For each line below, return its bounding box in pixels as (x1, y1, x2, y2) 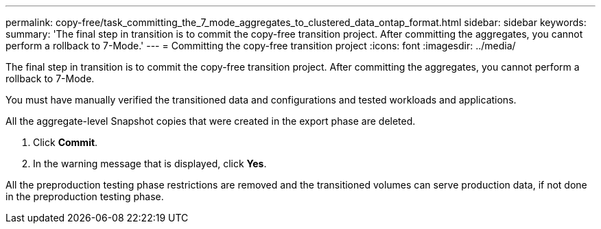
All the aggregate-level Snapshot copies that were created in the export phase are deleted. (5, 115, 416, 127)
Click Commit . (33, 136, 98, 148)
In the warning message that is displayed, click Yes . (33, 158, 267, 169)
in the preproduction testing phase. (5, 191, 164, 202)
